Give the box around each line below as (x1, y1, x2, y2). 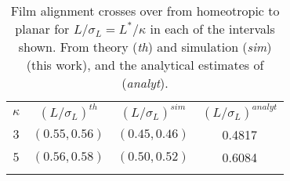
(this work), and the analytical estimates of (26, 56, 264, 74)
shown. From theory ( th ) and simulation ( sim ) (18, 38, 272, 56)
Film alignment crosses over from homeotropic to (10, 2, 280, 20)
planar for (15, 20, 70, 38)
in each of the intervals (150, 20, 275, 38)
